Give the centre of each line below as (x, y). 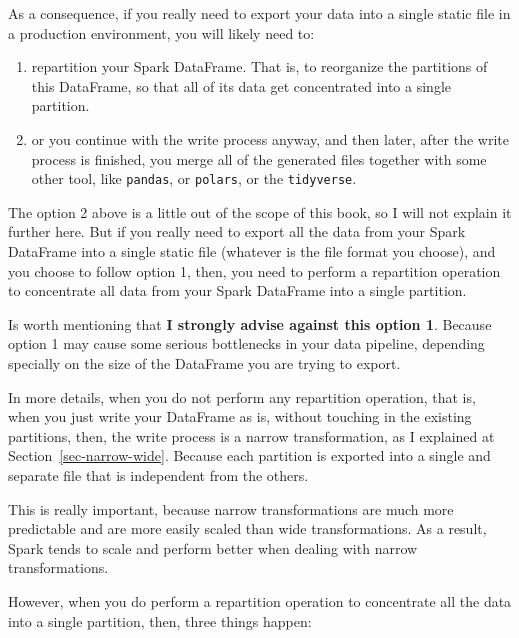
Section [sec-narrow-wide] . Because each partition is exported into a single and (249, 455)
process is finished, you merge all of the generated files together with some (259, 158)
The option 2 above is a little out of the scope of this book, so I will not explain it (260, 211)
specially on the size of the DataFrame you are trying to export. (204, 362)
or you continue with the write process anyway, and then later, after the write (270, 138)
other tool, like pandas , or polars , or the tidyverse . (194, 178)
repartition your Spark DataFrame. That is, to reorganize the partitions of (259, 66)
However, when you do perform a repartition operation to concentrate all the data (260, 600)
